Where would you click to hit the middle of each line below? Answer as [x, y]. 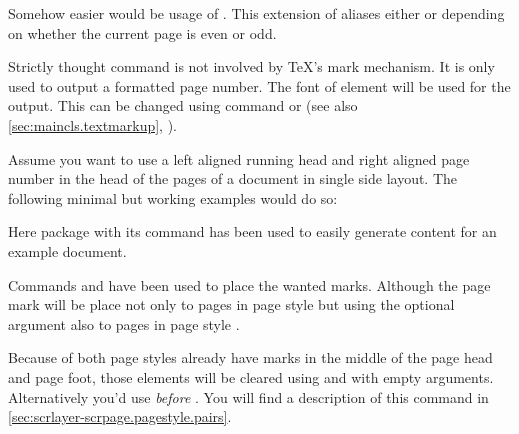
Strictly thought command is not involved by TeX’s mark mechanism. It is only [251, 66]
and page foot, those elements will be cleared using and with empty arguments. [251, 376]
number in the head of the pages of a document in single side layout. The [233, 178]
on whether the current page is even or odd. [142, 32]
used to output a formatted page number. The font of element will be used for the [259, 85]
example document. [67, 250]
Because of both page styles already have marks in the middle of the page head [250, 357]
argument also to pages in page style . [124, 323]
